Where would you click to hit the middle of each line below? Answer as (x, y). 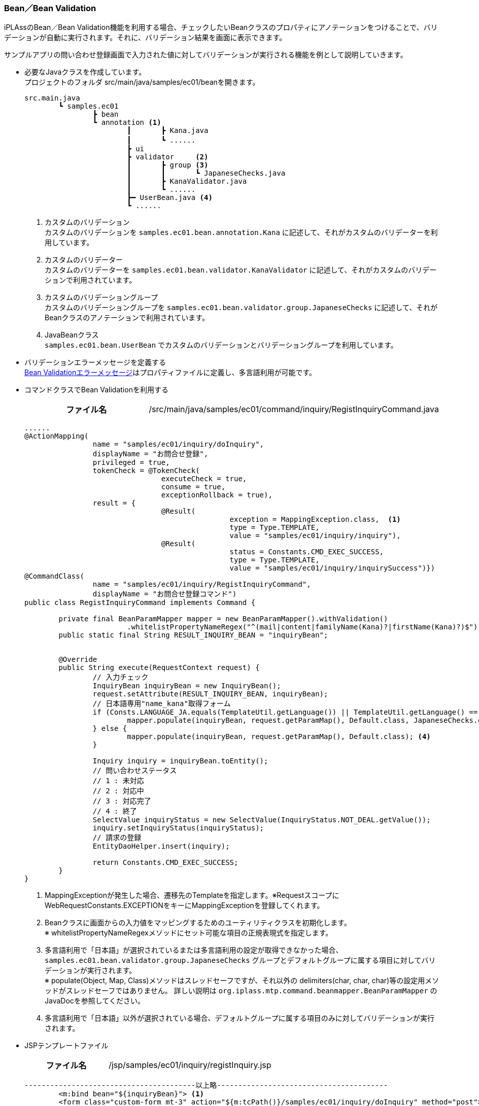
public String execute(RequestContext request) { (159, 668)
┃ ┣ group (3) (168, 165)
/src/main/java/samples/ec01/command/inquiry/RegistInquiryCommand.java (294, 409)
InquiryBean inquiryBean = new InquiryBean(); (187, 686)
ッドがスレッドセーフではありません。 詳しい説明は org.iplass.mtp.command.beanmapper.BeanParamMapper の (241, 991)
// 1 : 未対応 (118, 781)
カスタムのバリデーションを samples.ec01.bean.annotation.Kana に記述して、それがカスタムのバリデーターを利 (241, 232)
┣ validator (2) (168, 157)
